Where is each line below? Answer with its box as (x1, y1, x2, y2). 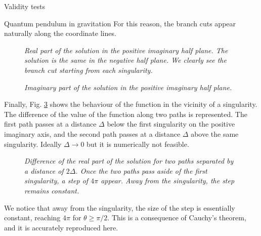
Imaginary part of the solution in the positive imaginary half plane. (24, 82, 232, 92)
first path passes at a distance (4, 119, 97, 129)
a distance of (24, 165, 64, 176)
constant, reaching (4, 212, 61, 223)
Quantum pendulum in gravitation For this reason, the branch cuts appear (4, 18, 236, 28)
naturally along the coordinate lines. (4, 28, 116, 38)
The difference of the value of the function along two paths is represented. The (4, 108, 247, 119)
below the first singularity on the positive (107, 119, 235, 129)
